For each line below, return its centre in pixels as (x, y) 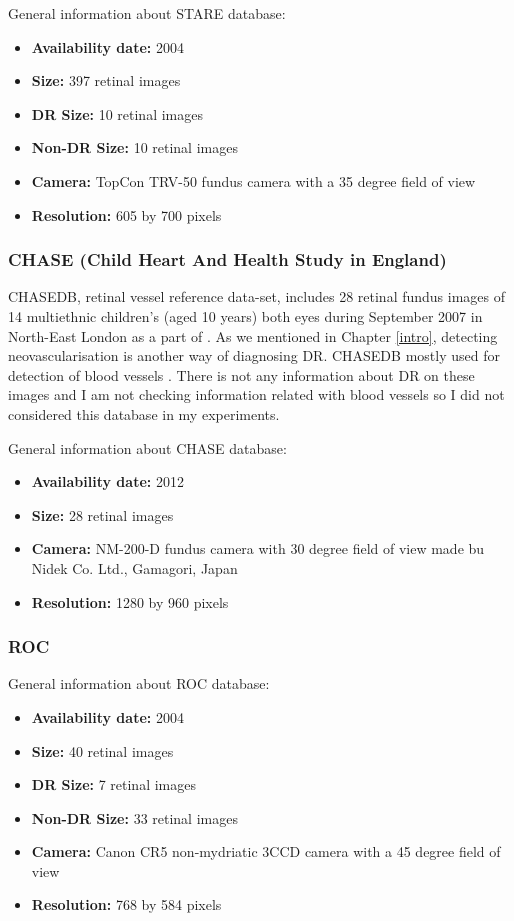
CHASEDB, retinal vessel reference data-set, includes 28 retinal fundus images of (257, 296)
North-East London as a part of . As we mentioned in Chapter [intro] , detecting (253, 335)
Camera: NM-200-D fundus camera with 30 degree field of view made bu (258, 548)
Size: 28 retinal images (102, 514)
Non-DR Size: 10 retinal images (134, 147)
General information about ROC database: (139, 683)
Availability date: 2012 (107, 481)
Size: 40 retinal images (102, 750)
